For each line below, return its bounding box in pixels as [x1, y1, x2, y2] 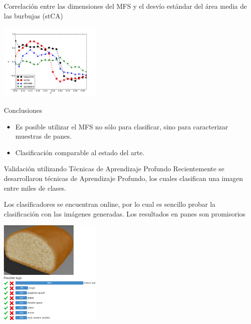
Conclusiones [4, 105, 42, 115]
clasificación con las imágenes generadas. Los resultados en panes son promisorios [4, 208, 246, 218]
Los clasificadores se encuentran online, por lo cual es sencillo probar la [4, 199, 216, 209]
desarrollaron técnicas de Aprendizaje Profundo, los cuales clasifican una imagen [4, 173, 243, 183]
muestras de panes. [15, 131, 72, 141]
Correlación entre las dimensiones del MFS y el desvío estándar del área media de [4, 1, 247, 11]
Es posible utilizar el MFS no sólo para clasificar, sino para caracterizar [15, 121, 228, 131]
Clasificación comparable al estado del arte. [15, 147, 145, 157]
